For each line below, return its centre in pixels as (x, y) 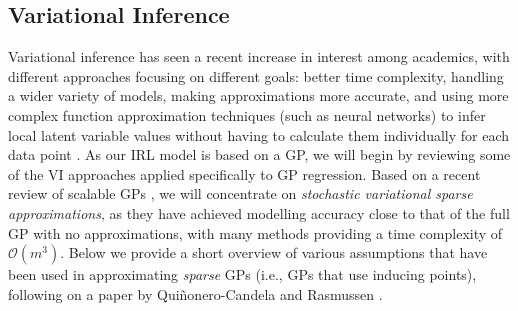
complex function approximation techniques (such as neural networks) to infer (247, 114)
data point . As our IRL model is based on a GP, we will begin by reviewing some (259, 154)
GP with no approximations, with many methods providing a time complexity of (255, 232)
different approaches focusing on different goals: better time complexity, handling (256, 75)
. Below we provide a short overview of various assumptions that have (274, 252)
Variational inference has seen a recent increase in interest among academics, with (259, 56)
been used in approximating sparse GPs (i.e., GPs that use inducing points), (242, 274)
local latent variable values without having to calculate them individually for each (259, 134)
